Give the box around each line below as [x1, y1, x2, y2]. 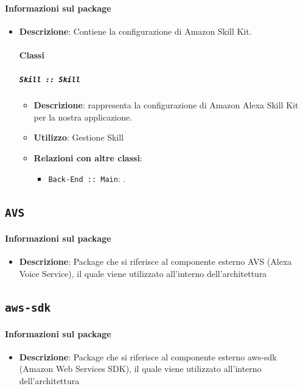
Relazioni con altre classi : [33, 151, 142, 164]
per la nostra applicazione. [33, 110, 133, 123]
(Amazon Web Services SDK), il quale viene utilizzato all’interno [19, 362, 262, 375]
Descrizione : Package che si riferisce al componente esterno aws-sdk [19, 350, 277, 363]
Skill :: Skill [19, 75, 81, 85]
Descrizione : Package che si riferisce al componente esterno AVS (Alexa [19, 255, 292, 268]
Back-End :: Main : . [48, 172, 126, 184]
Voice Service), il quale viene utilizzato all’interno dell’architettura [19, 267, 267, 279]
